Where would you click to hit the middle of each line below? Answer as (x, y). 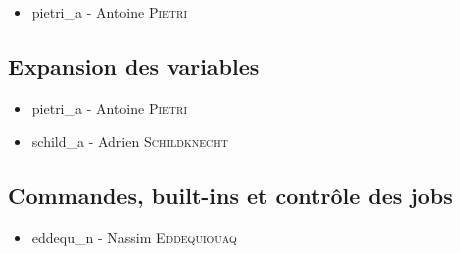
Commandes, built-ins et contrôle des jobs (230, 195)
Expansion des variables (134, 65)
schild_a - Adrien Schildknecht (129, 141)
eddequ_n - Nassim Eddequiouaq (134, 237)
